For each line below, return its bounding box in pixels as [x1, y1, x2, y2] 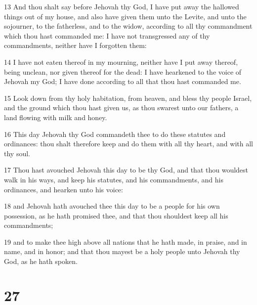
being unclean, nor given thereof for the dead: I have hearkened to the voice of [4, 66, 242, 77]
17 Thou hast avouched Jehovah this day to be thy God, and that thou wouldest [4, 165, 249, 175]
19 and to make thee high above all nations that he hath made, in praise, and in [4, 236, 247, 247]
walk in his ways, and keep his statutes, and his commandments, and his [4, 174, 223, 184]
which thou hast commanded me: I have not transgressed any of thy [4, 30, 210, 41]
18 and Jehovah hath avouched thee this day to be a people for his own [4, 201, 220, 211]
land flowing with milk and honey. [4, 112, 107, 122]
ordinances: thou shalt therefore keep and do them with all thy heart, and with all [4, 138, 253, 149]
